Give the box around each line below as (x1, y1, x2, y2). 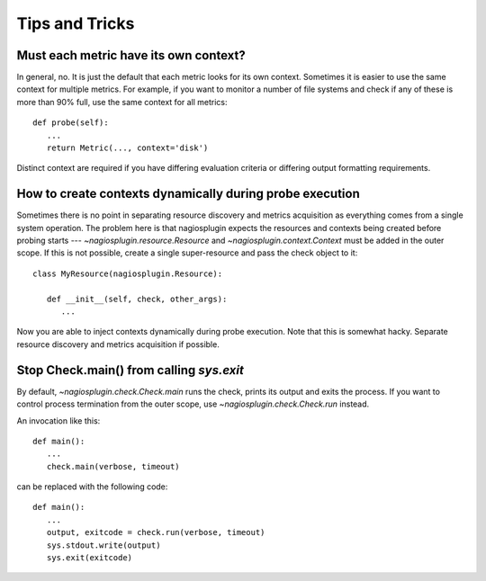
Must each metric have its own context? (16, 48, 247, 63)
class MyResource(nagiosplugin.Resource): (32, 268, 223, 279)
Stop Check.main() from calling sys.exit (16, 362, 245, 378)
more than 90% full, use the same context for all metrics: (16, 96, 229, 107)
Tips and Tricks (16, 13, 135, 33)
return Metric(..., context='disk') (46, 143, 209, 153)
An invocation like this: (16, 415, 101, 426)
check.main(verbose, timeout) (46, 461, 180, 471)
